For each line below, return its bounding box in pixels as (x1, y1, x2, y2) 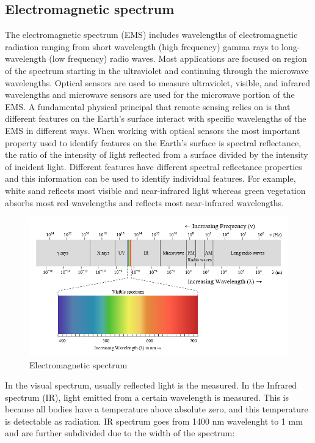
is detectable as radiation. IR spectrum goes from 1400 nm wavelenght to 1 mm (5, 414, 303, 427)
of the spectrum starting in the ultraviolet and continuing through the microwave (5, 64, 309, 76)
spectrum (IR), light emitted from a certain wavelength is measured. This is (5, 390, 289, 403)
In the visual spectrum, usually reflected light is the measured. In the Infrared (5, 379, 297, 392)
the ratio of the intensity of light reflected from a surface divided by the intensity (5, 148, 308, 161)
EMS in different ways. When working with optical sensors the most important (5, 124, 300, 136)
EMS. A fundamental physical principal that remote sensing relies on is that (5, 100, 291, 113)
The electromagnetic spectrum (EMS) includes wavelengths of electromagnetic (5, 28, 298, 41)
